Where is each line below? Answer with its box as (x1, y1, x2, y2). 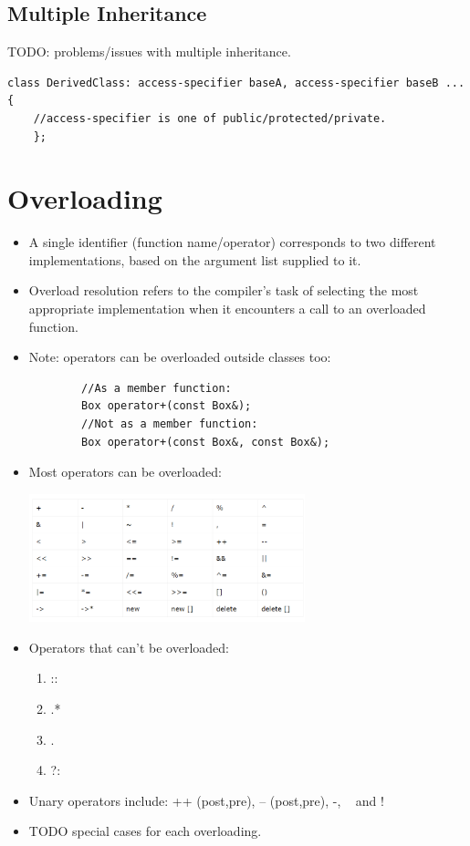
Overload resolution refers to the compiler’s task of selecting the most (28, 281, 419, 300)
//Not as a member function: (81, 418, 258, 431)
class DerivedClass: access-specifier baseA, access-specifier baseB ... (7, 76, 465, 89)
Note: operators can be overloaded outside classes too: (28, 347, 331, 366)
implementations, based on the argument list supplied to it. (28, 250, 361, 269)
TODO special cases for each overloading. (28, 821, 262, 841)
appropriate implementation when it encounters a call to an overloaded (28, 299, 426, 318)
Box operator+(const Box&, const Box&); (81, 435, 330, 449)
